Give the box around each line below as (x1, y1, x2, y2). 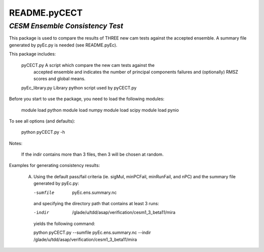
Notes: (9, 140, 22, 146)
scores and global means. (33, 76, 86, 82)
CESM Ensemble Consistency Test (9, 21, 123, 30)
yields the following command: (33, 220, 95, 227)
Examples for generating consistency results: (9, 163, 100, 168)
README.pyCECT (9, 7, 83, 18)
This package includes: (9, 51, 56, 57)
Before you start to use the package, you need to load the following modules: (9, 96, 165, 102)
